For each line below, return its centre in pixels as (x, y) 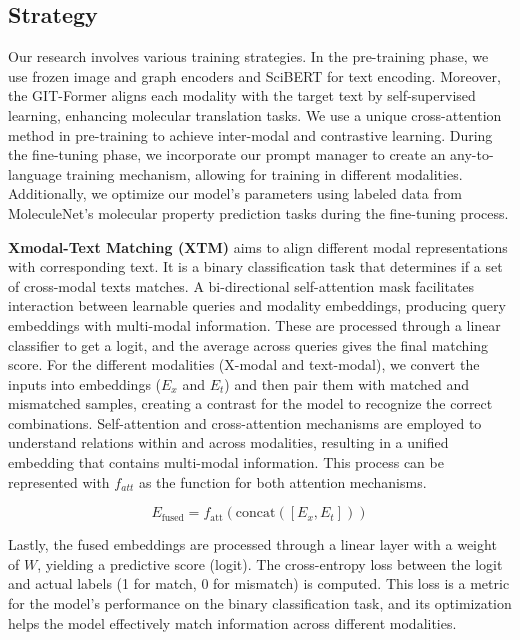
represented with (59, 481)
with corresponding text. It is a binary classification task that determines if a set (255, 266)
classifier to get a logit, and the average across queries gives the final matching (248, 344)
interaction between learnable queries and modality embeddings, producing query (257, 305)
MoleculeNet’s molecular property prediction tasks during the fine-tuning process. (258, 212)
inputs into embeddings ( (85, 383)
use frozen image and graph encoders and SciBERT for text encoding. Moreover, (254, 75)
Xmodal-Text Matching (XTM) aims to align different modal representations (258, 246)
